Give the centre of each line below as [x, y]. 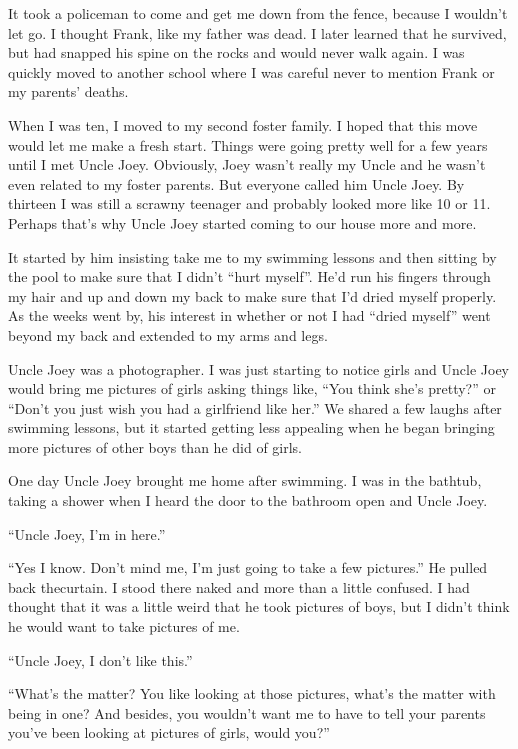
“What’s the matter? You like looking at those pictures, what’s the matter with [252, 693]
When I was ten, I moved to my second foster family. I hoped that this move [243, 124]
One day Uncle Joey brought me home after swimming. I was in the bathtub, [245, 480]
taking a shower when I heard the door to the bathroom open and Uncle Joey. [248, 500]
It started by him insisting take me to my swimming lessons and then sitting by [252, 256]
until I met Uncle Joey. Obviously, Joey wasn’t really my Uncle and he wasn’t [247, 164]
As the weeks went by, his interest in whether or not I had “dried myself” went [249, 315]
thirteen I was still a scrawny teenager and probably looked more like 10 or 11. [249, 203]
